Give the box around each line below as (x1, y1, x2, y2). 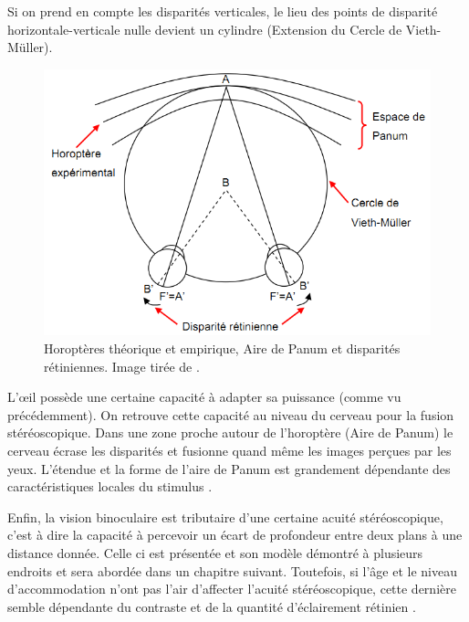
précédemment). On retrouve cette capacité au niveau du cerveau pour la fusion (7, 405, 454, 424)
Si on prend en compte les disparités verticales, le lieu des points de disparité (7, 2, 438, 20)
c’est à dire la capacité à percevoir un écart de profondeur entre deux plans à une (7, 525, 463, 544)
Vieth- (405, 19, 442, 38)
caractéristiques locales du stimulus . (7, 477, 213, 496)
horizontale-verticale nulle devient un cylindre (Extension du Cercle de (7, 19, 402, 38)
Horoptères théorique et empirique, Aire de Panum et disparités (44, 339, 401, 358)
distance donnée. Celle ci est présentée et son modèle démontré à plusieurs (7, 543, 423, 562)
